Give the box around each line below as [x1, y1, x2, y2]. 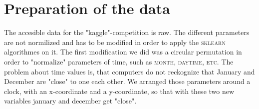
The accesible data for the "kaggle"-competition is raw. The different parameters [4, 27, 250, 37]
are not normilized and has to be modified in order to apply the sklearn [4, 36, 226, 47]
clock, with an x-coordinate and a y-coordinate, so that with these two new [4, 85, 235, 96]
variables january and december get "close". [4, 95, 137, 106]
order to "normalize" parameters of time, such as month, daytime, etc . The [4, 56, 234, 66]
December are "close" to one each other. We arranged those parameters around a [4, 76, 251, 86]
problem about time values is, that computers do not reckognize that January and [4, 66, 255, 76]
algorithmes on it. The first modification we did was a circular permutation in [4, 46, 242, 57]
